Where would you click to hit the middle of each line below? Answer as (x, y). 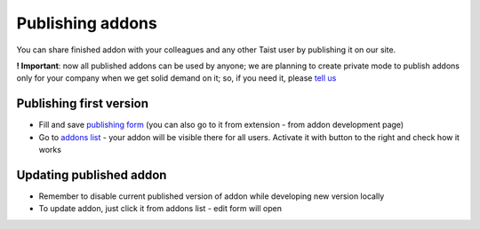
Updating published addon (92, 174)
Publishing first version (83, 103)
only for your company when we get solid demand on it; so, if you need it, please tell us (176, 78)
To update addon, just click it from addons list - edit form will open (160, 209)
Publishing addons (87, 23)
